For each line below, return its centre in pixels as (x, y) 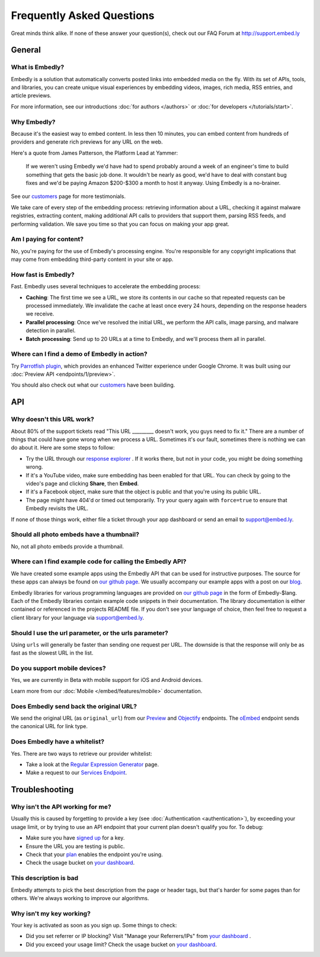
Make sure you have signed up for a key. (75, 838)
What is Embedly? (38, 67)
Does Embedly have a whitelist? (58, 742)
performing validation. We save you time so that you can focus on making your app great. (120, 224)
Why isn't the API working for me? (61, 807)
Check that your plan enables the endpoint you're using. (94, 854)
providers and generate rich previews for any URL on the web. (87, 142)
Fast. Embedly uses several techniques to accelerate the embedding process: (106, 286)
